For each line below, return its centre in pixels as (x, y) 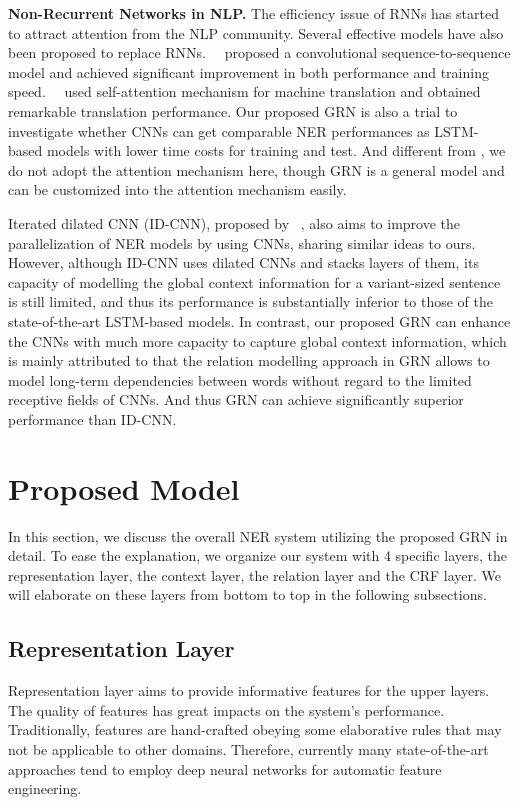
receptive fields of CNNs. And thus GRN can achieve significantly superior (236, 399)
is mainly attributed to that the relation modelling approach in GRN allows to (249, 360)
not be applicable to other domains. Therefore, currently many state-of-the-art (248, 748)
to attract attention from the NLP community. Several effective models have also (256, 32)
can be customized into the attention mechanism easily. (177, 189)
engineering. (45, 788)
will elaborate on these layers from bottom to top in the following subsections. (247, 594)
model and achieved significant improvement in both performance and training (248, 71)
